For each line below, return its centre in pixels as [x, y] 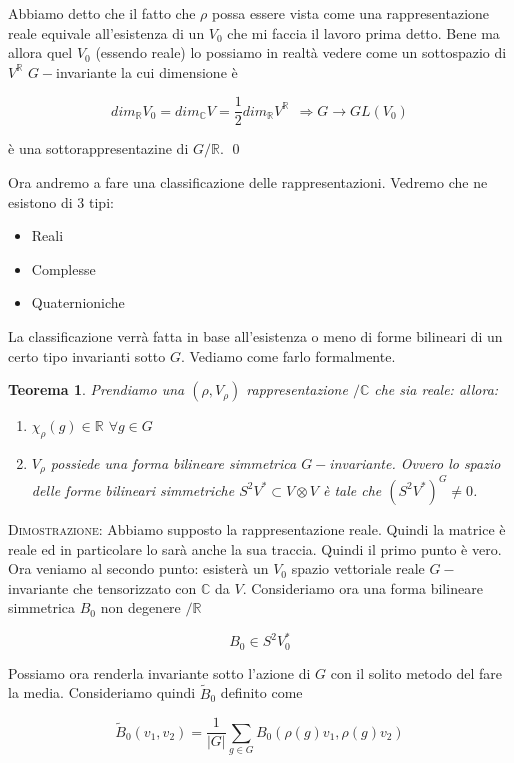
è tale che [352, 489]
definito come [261, 692]
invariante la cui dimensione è [147, 71]
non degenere [140, 607]
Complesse [63, 268]
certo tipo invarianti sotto [87, 355]
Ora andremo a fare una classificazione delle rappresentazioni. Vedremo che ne [248, 182]
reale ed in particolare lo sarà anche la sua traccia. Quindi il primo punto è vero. [255, 548]
